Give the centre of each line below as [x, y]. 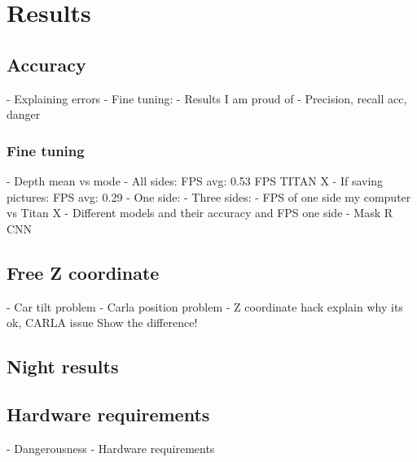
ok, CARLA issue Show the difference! [102, 323]
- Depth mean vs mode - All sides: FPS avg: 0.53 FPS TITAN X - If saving [195, 180]
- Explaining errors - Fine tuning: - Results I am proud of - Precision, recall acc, [207, 98]
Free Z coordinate [83, 272]
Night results [63, 366]
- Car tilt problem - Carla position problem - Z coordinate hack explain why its [205, 306]
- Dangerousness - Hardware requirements [111, 448]
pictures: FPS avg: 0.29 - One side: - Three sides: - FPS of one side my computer [209, 196]
